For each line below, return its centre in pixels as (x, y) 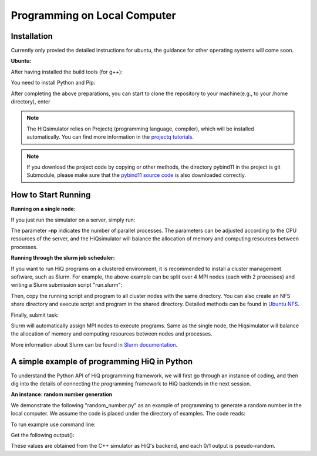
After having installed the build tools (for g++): (67, 72)
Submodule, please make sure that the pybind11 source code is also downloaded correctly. (136, 175)
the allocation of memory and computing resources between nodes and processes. (112, 334)
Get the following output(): (43, 435)
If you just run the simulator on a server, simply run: (73, 220)
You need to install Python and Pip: (53, 83)
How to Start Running (51, 195)
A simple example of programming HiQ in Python (102, 361)
